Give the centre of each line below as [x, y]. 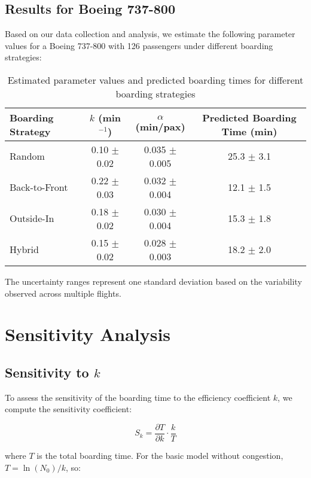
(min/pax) [160, 126]
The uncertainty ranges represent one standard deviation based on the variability [153, 281]
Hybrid [24, 249]
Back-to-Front [39, 187]
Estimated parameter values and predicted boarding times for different [155, 80]
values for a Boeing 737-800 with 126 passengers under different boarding [139, 45]
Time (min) [249, 131]
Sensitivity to [47, 372]
